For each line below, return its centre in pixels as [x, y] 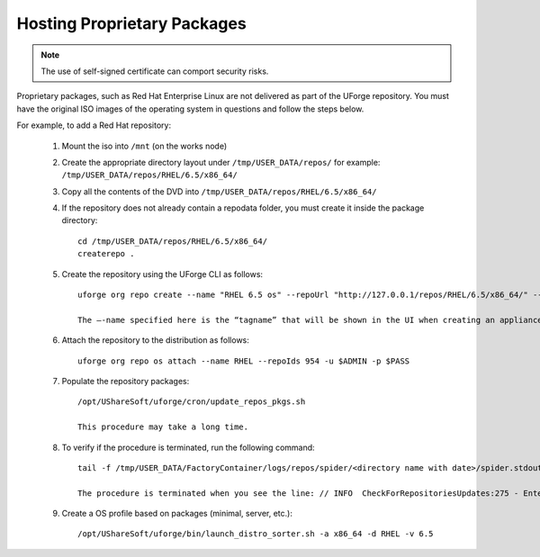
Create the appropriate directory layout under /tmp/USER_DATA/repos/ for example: [221, 162]
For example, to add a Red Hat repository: [94, 125]
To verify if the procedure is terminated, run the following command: [188, 447]
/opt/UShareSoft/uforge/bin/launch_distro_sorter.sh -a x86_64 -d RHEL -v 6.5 [256, 534]
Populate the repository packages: [126, 381]
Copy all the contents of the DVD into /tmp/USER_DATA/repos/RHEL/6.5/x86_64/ [219, 191]
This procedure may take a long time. [163, 427]
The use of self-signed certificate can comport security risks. [155, 71]
